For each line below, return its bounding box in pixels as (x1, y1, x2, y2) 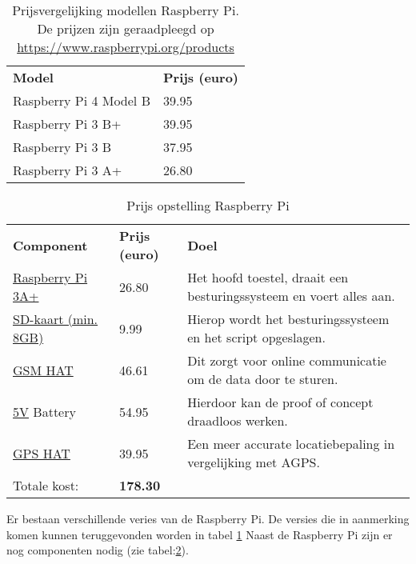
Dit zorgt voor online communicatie (187, 351, 386, 370)
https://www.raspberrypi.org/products (17, 38, 234, 57)
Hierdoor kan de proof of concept (187, 393, 374, 412)
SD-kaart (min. (13, 310, 98, 329)
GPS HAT (13, 443, 70, 462)
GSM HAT (13, 360, 74, 379)
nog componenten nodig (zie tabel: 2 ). (6, 542, 189, 558)
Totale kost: (13, 476, 79, 495)
